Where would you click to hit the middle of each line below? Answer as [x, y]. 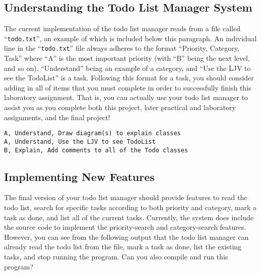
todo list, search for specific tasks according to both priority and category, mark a [130, 207]
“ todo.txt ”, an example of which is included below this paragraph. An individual [130, 38]
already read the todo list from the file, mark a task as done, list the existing [123, 247]
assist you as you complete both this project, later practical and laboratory [120, 107]
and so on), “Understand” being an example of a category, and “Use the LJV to [127, 68]
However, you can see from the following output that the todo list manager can [126, 237]
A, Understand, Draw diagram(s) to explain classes [92, 133]
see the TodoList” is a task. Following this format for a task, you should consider [129, 78]
